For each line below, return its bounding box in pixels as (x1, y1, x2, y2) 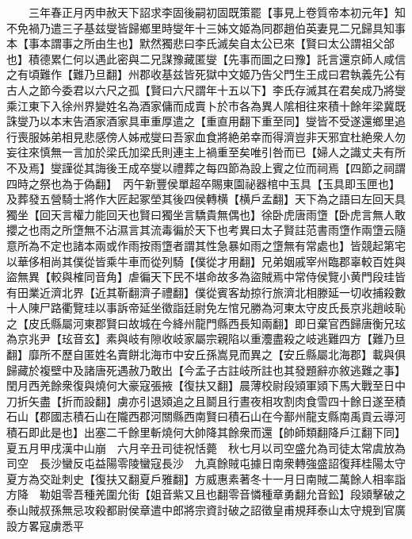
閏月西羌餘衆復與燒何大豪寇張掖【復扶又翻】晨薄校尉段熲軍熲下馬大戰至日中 (6, 377, 406, 394)
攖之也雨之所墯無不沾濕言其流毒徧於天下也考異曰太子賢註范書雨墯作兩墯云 (6, 221, 395, 238)
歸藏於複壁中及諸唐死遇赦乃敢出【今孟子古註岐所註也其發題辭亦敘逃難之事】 (6, 361, 400, 378)
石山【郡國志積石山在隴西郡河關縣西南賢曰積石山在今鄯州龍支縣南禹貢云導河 (6, 408, 406, 425)
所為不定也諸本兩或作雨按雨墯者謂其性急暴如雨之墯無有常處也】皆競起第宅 (17, 237, 406, 253)
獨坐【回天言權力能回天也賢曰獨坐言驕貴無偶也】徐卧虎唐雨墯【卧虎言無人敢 (6, 206, 406, 222)
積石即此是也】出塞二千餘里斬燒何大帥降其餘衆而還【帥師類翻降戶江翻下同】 (6, 424, 400, 441)
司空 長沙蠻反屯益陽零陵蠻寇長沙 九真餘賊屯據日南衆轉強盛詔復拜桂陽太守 (6, 455, 406, 472)
